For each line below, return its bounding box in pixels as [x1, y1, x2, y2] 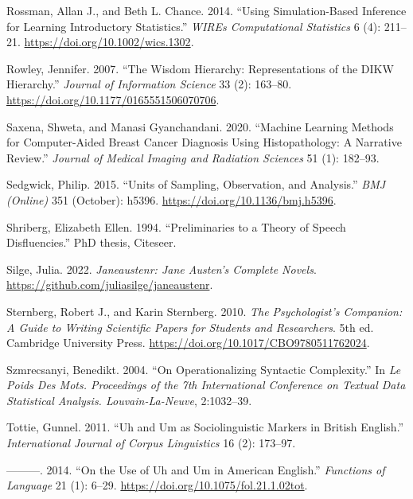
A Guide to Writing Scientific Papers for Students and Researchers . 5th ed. [6, 318, 374, 335]
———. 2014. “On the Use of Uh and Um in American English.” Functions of [6, 461, 385, 478]
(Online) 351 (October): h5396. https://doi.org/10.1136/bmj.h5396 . [6, 191, 337, 208]
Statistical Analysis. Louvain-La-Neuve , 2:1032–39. [6, 392, 252, 408]
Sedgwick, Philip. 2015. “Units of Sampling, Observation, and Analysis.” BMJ [6, 176, 386, 193]
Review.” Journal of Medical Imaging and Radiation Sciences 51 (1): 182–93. [6, 149, 380, 166]
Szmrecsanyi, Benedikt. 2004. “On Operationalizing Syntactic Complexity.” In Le [6, 361, 401, 377]
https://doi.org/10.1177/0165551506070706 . [6, 91, 220, 107]
